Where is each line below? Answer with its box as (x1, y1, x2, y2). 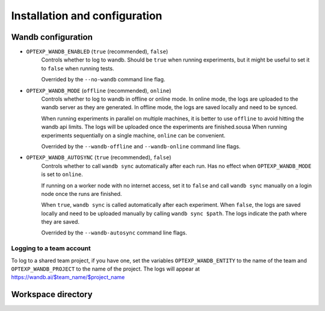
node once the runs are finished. (41, 190, 122, 197)
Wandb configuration (11, 32, 93, 42)
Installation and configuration (11, 9, 162, 22)
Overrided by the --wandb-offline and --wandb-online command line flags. (41, 142, 241, 150)
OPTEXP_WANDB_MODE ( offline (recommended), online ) (26, 87, 172, 94)
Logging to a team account (11, 244, 91, 253)
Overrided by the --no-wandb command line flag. (41, 76, 166, 83)
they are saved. (41, 218, 79, 225)
